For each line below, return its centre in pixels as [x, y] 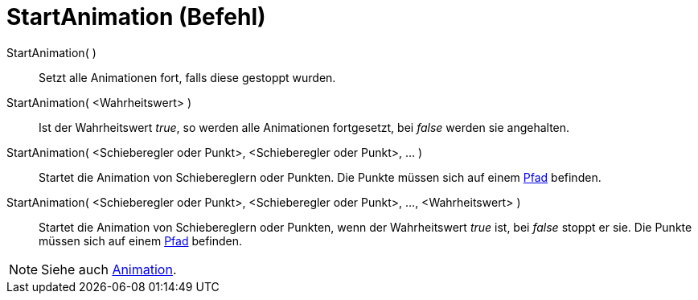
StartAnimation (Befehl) [136, 17]
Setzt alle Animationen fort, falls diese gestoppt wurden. [187, 77]
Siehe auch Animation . [109, 269]
